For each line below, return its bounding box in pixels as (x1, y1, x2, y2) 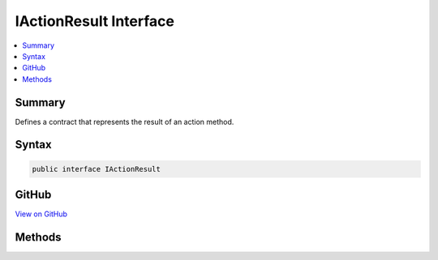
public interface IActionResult (32, 164, 161, 173)
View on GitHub (15, 209, 68, 219)
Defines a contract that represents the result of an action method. (15, 117, 234, 126)
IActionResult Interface (15, 12, 174, 30)
